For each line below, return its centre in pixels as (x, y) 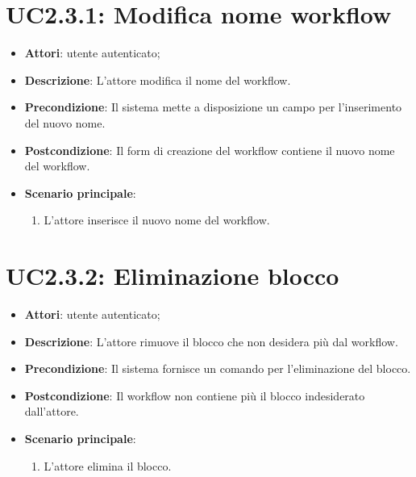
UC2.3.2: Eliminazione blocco (173, 276)
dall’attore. (52, 411)
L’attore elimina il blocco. (108, 465)
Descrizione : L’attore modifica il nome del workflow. (158, 79)
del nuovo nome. (65, 122)
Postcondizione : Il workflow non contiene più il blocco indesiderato (195, 395)
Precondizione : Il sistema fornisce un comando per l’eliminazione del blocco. (218, 368)
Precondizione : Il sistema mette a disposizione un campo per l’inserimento (213, 107)
